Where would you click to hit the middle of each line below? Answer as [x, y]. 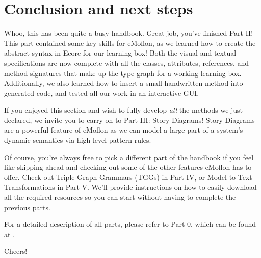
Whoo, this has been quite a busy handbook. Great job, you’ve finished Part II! [129, 33]
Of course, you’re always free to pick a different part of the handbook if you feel [129, 157]
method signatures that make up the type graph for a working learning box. [123, 73]
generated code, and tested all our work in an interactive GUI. [102, 93]
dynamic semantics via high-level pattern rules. [78, 140]
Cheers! [16, 251]
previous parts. [27, 207]
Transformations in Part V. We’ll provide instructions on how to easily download [130, 187]
